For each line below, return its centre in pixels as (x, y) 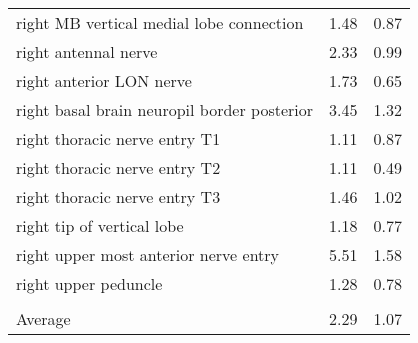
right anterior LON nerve (104, 80)
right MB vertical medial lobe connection (160, 22)
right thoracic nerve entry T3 (118, 196)
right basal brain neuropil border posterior (165, 109)
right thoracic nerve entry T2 (118, 167)
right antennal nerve (87, 51)
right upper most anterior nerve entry (148, 254)
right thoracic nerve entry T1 (118, 138)
